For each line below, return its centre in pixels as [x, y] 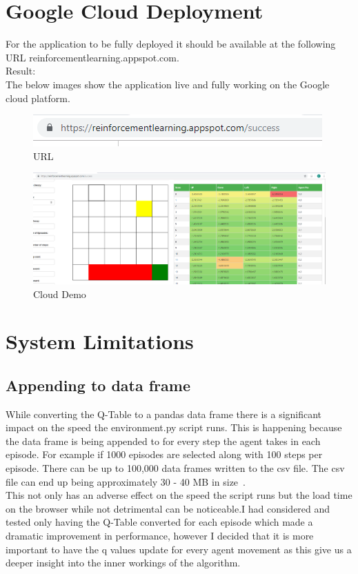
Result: [21, 71]
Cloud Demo [60, 294]
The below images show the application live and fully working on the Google [168, 84]
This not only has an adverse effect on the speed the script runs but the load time [179, 495]
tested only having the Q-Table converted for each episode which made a [159, 522]
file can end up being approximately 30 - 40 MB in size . [126, 481]
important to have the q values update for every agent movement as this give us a [179, 549]
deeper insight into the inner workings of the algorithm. [123, 563]
